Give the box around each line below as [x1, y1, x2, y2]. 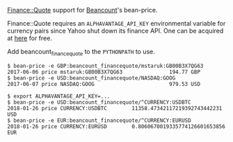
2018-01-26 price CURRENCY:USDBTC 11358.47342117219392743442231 [7, 105, 223, 112]
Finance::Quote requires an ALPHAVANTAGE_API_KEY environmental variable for [7, 19, 226, 27]
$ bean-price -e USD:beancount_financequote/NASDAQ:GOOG [7, 74, 176, 82]
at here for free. [7, 34, 52, 42]
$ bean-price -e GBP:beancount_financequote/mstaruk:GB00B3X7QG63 [7, 62, 204, 69]
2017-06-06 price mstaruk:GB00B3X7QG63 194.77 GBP [7, 69, 200, 76]
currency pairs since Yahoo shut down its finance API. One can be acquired [7, 27, 224, 35]
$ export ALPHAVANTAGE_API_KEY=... [7, 93, 111, 100]
